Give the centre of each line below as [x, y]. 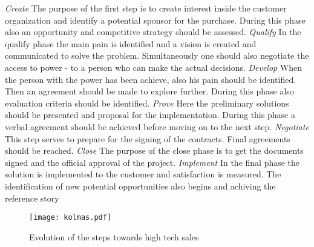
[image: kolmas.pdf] [70, 218]
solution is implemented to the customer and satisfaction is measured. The [143, 174]
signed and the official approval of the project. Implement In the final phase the [152, 162]
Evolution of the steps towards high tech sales [114, 236]
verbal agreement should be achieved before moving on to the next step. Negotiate [157, 126]
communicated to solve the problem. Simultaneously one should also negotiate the [157, 55]
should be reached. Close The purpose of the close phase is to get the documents [154, 150]
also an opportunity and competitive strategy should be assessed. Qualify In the [153, 32]
